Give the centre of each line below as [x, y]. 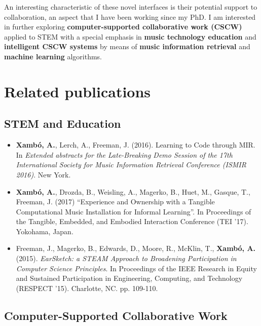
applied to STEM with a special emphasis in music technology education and [130, 36]
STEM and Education [63, 123]
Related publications [78, 91]
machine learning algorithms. [53, 56]
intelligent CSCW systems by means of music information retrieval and [127, 46]
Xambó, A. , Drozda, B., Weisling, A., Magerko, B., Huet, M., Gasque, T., [133, 191]
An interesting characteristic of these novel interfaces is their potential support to [131, 7]
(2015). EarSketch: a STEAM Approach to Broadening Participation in [126, 258]
